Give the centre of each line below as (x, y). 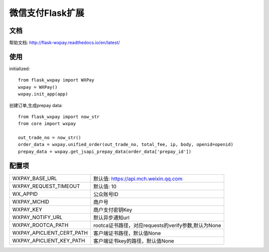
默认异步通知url (111, 218)
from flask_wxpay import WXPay (56, 80)
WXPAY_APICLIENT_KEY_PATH (49, 241)
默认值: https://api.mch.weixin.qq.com (138, 178)
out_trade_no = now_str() (50, 138)
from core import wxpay (47, 124)
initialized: (19, 68)
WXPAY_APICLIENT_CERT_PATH (50, 233)
